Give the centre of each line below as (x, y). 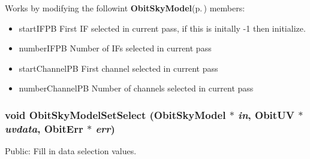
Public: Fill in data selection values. (71, 151)
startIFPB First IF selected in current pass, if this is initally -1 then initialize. (162, 28)
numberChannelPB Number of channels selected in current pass (136, 88)
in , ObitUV (266, 114)
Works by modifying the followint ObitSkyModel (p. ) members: (125, 8)
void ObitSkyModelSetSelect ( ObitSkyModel (115, 114)
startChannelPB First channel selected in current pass (118, 68)
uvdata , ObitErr (44, 128)
